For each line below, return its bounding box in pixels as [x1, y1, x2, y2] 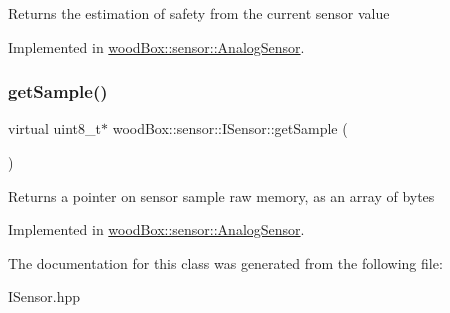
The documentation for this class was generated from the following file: [8, 252, 443, 273]
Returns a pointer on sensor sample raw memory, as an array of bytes [8, 185, 435, 206]
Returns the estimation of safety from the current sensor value [8, 3, 390, 23]
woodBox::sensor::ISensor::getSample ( [112, 118, 348, 139]
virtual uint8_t [8, 118, 102, 139]
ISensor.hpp [8, 286, 81, 307]
